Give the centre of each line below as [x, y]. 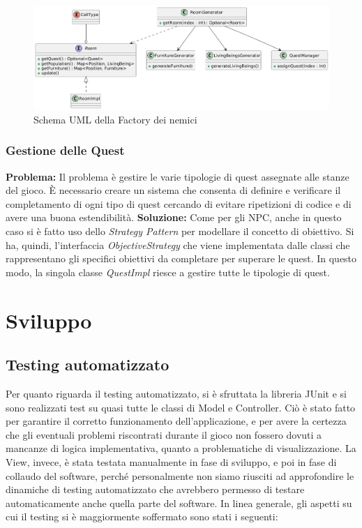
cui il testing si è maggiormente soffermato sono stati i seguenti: [142, 516]
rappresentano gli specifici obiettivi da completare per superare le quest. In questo [181, 258]
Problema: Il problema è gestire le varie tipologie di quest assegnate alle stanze [178, 176]
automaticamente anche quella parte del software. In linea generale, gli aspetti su [179, 503]
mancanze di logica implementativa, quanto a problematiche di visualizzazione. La [181, 448]
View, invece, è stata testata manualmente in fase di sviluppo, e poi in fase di [171, 461]
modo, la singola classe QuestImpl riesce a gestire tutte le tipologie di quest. [168, 272]
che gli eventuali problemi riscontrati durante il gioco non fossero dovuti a [164, 434]
